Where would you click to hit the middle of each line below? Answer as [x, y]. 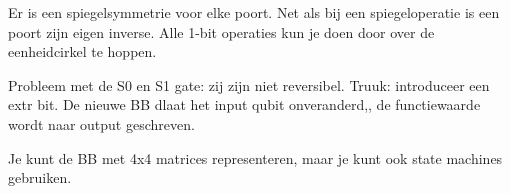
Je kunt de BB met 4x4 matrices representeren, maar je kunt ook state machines [255, 157]
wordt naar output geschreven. [101, 123]
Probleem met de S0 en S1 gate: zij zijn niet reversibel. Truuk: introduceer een [249, 84]
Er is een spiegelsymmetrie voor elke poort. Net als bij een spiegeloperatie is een [254, 12]
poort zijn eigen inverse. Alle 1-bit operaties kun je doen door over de [221, 31]
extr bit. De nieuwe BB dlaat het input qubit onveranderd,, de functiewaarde [244, 104]
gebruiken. [40, 177]
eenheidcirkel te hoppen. [82, 51]
